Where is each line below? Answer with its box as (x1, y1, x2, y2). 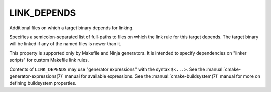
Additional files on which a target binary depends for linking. (9, 25, 134, 31)
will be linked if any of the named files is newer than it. (9, 41, 121, 47)
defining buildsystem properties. (9, 80, 77, 86)
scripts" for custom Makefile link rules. (9, 57, 89, 63)
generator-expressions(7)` (9, 73, 64, 79)
